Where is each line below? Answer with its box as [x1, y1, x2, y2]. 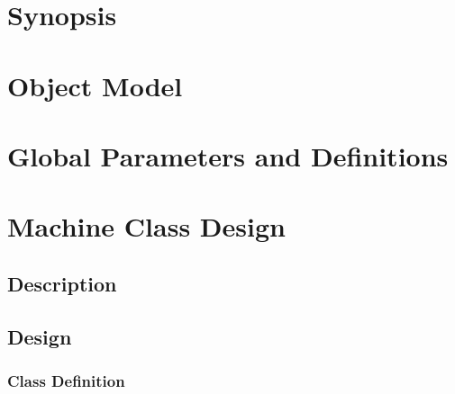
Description [7, 269, 117, 297]
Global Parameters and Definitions [7, 137, 449, 174]
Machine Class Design [7, 208, 286, 245]
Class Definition [7, 369, 125, 391]
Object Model [7, 67, 183, 103]
